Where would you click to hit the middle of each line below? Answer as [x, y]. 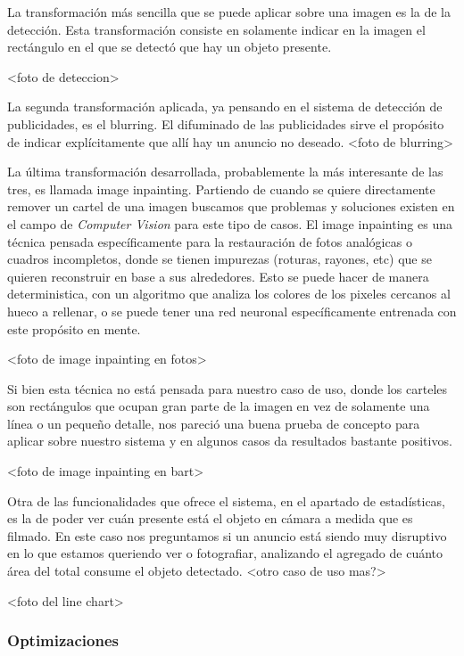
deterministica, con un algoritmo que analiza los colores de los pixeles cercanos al [229, 294]
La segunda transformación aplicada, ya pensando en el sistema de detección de [225, 107]
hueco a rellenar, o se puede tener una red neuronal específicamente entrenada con [232, 311]
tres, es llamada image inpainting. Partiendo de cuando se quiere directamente [221, 189]
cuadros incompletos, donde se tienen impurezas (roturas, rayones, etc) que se [220, 259]
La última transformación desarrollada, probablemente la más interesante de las [225, 172]
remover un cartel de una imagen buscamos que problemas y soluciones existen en [231, 206]
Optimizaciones [63, 640]
